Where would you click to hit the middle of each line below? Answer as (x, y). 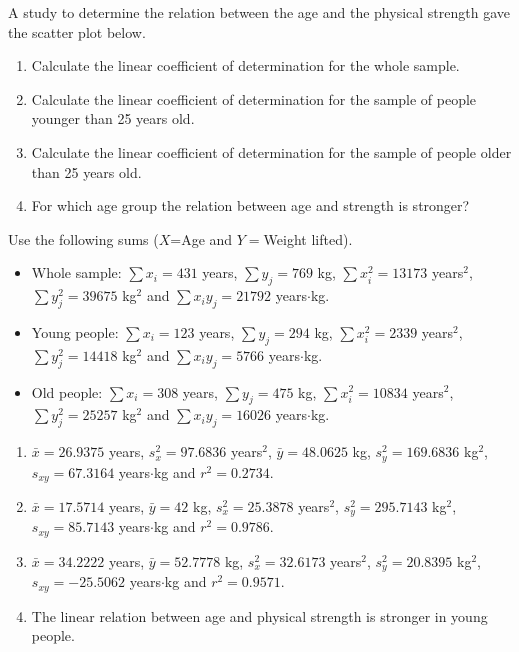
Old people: (67, 391)
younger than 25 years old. (113, 118)
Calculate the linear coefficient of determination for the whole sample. (245, 65)
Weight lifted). (308, 238)
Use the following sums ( (83, 238)
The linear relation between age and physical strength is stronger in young (259, 615)
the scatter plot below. (77, 31)
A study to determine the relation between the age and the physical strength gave (259, 12)
